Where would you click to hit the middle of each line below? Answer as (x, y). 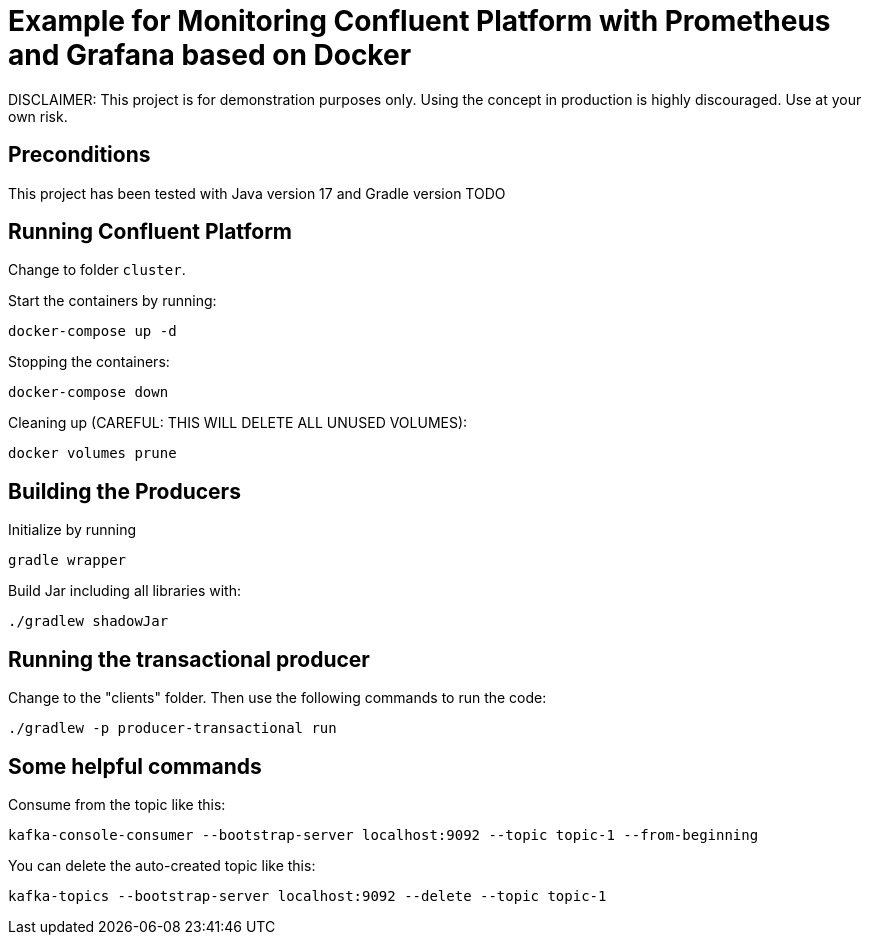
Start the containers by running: (112, 301)
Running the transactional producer (189, 659)
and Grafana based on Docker (210, 55)
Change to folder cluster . (97, 270)
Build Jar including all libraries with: (124, 591)
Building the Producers (124, 491)
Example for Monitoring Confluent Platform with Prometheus (419, 21)
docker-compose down (88, 392)
